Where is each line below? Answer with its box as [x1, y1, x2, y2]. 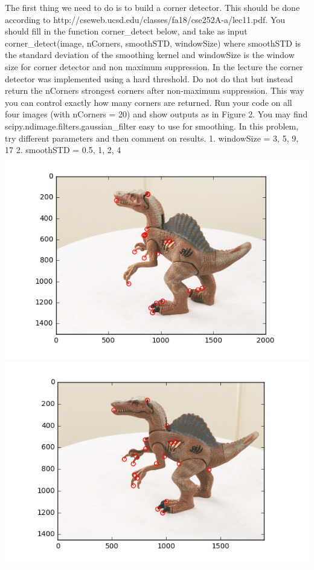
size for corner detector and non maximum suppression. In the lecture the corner [5, 60, 303, 73]
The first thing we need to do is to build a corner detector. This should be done [5, 1, 300, 13]
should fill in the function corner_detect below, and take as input [5, 25, 248, 38]
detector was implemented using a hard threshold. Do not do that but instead [5, 72, 293, 85]
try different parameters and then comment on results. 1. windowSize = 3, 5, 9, [5, 131, 299, 144]
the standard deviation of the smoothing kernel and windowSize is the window [5, 48, 295, 61]
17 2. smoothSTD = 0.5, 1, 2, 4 [5, 143, 121, 156]
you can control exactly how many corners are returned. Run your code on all [5, 96, 292, 108]
